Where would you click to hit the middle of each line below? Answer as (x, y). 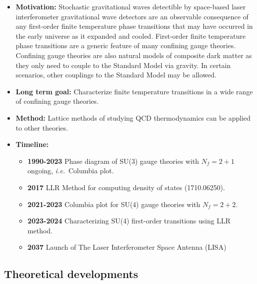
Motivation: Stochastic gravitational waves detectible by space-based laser (131, 6)
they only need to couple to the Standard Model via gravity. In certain (123, 65)
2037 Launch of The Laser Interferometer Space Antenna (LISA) (127, 247)
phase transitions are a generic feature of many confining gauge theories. (126, 45)
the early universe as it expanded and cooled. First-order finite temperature (130, 35)
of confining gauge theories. (57, 101)
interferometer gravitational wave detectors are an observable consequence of (132, 16)
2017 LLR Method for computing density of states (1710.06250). (126, 187)
